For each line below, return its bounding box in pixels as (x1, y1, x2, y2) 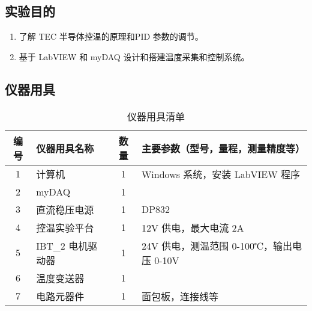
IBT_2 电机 (36, 238, 88, 253)
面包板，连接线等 (141, 289, 218, 303)
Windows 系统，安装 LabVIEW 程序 (141, 167, 301, 181)
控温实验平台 (36, 220, 94, 235)
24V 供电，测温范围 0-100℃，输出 (141, 238, 293, 253)
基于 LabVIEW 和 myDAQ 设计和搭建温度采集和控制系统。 (19, 50, 250, 63)
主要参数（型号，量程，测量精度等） (141, 141, 305, 155)
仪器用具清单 (127, 109, 185, 123)
